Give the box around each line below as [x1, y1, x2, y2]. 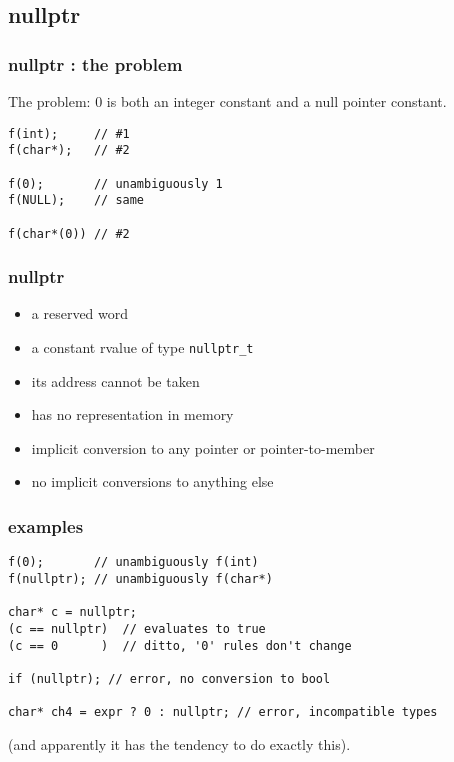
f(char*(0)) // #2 [8, 226, 130, 241]
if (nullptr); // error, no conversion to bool [8, 671, 331, 686]
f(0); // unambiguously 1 [8, 176, 223, 191]
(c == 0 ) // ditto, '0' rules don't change [8, 638, 352, 653]
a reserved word [31, 303, 129, 324]
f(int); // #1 [8, 126, 130, 141]
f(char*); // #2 [8, 143, 130, 158]
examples [8, 513, 84, 538]
